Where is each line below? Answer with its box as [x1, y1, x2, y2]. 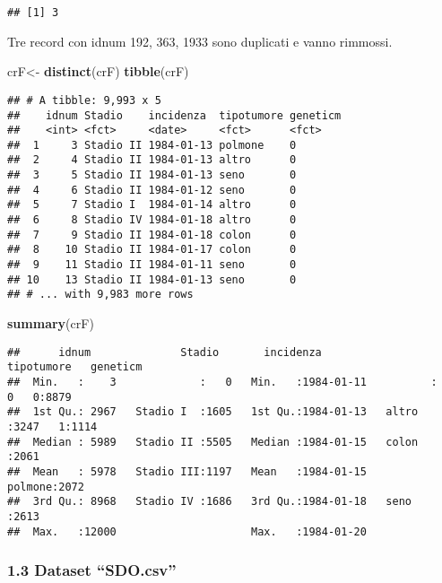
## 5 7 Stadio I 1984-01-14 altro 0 [7, 198, 297, 212]
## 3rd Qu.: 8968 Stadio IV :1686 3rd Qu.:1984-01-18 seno [7, 495, 412, 509]
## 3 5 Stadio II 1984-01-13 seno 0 [7, 169, 297, 182]
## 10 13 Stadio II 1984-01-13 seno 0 [7, 273, 297, 286]
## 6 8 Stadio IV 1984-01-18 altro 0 [7, 213, 297, 227]
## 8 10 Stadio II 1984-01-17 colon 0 [7, 243, 297, 257]
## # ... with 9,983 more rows [7, 288, 194, 301]
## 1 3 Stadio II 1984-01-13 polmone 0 [7, 138, 297, 152]
